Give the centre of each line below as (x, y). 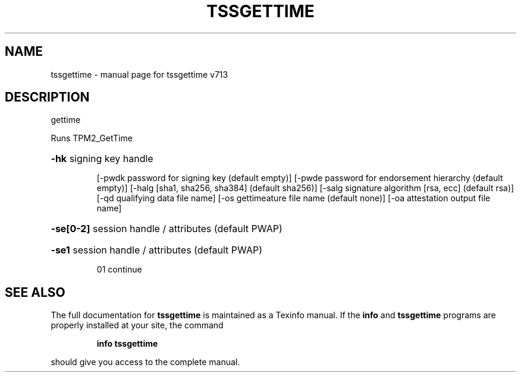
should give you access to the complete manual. (145, 362)
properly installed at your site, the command (137, 325)
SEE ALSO (35, 292)
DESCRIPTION (47, 97)
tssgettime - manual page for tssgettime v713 (139, 74)
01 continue (119, 270)
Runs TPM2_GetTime (92, 138)
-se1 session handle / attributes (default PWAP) (157, 250)
